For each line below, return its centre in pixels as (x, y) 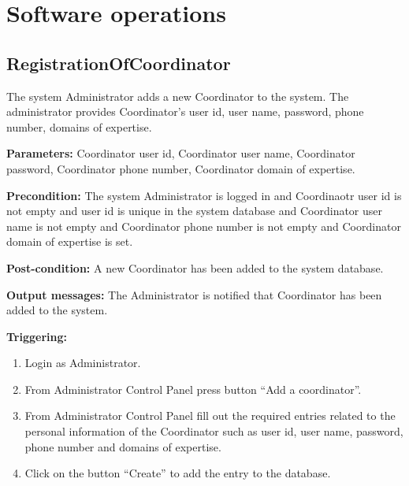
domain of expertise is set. (70, 241)
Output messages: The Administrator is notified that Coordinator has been (194, 294)
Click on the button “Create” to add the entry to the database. (178, 473)
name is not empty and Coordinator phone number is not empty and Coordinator (204, 226)
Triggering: (37, 336)
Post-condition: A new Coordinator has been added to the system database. (195, 267)
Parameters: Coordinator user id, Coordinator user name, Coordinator (181, 153)
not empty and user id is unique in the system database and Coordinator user (195, 211)
